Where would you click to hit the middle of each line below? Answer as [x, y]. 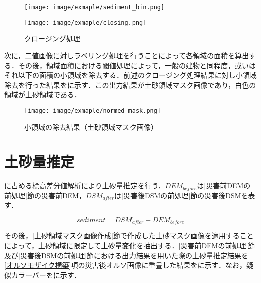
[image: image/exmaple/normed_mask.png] [93, 111]
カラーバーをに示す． [46, 275]
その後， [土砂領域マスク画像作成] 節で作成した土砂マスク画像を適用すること [129, 236]
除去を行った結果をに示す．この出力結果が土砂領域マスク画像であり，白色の [130, 85]
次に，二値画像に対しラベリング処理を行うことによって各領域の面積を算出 [127, 55]
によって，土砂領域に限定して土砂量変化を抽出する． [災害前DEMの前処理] [126, 246]
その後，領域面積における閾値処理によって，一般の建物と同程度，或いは [137, 65]
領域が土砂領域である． [43, 95]
